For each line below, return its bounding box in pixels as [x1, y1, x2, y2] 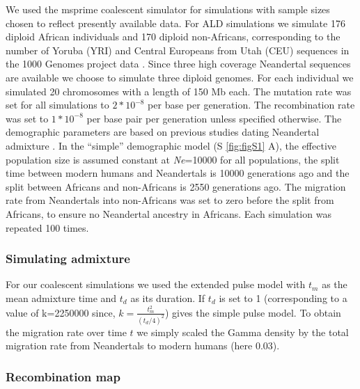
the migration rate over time [6, 324, 127, 339]
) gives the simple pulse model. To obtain [164, 305, 341, 319]
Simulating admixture [6, 250, 130, 267]
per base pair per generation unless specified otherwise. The [86, 111, 342, 125]
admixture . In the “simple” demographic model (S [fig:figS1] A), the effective [6, 138, 336, 152]
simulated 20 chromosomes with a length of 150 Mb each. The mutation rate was [6, 84, 352, 98]
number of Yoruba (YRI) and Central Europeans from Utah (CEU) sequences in [6, 42, 350, 57]
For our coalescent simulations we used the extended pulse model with [6, 277, 306, 292]
